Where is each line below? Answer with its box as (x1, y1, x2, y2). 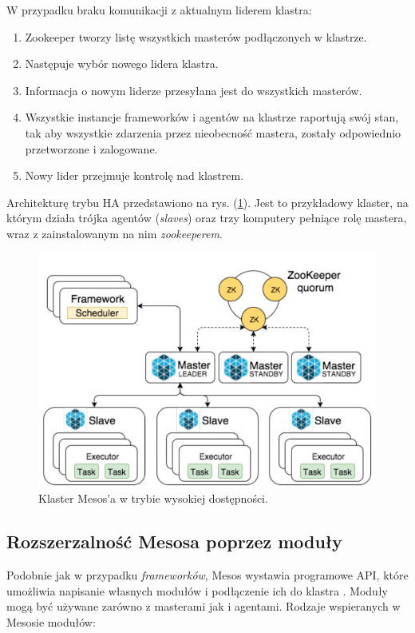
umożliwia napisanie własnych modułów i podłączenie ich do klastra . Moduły (6, 582, 388, 599)
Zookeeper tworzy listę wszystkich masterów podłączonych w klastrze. (25, 28, 367, 45)
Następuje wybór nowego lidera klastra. (25, 55, 219, 72)
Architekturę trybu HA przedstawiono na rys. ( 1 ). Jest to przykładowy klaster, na (6, 193, 409, 210)
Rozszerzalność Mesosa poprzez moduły (6, 529, 342, 554)
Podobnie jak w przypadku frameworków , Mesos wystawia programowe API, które (6, 567, 409, 583)
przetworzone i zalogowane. (25, 140, 158, 157)
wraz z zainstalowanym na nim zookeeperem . (6, 225, 223, 241)
